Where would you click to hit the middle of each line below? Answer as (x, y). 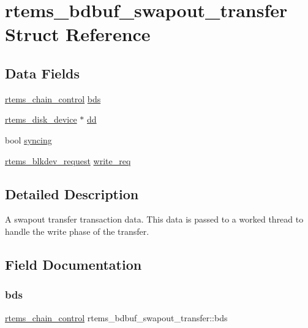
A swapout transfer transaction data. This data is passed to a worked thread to (154, 219)
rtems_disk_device (41, 119)
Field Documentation (73, 264)
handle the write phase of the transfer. (77, 231)
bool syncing (28, 139)
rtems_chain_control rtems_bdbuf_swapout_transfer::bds (116, 317)
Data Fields (43, 73)
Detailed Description (72, 193)
